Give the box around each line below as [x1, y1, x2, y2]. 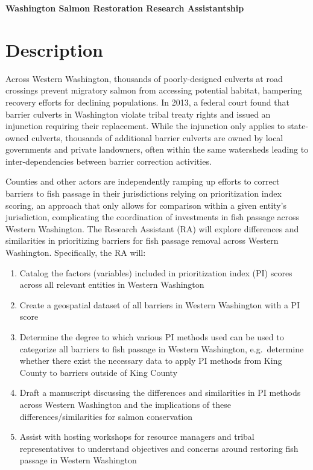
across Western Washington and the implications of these [19, 398, 231, 410]
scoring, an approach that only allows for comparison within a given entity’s [5, 198, 286, 211]
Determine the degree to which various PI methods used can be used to [19, 331, 284, 343]
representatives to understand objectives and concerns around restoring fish [19, 442, 299, 454]
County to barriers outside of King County [19, 366, 178, 378]
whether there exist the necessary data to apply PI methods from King [19, 354, 282, 367]
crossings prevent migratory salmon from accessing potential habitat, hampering [5, 84, 302, 97]
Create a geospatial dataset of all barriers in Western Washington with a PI [19, 298, 300, 311]
